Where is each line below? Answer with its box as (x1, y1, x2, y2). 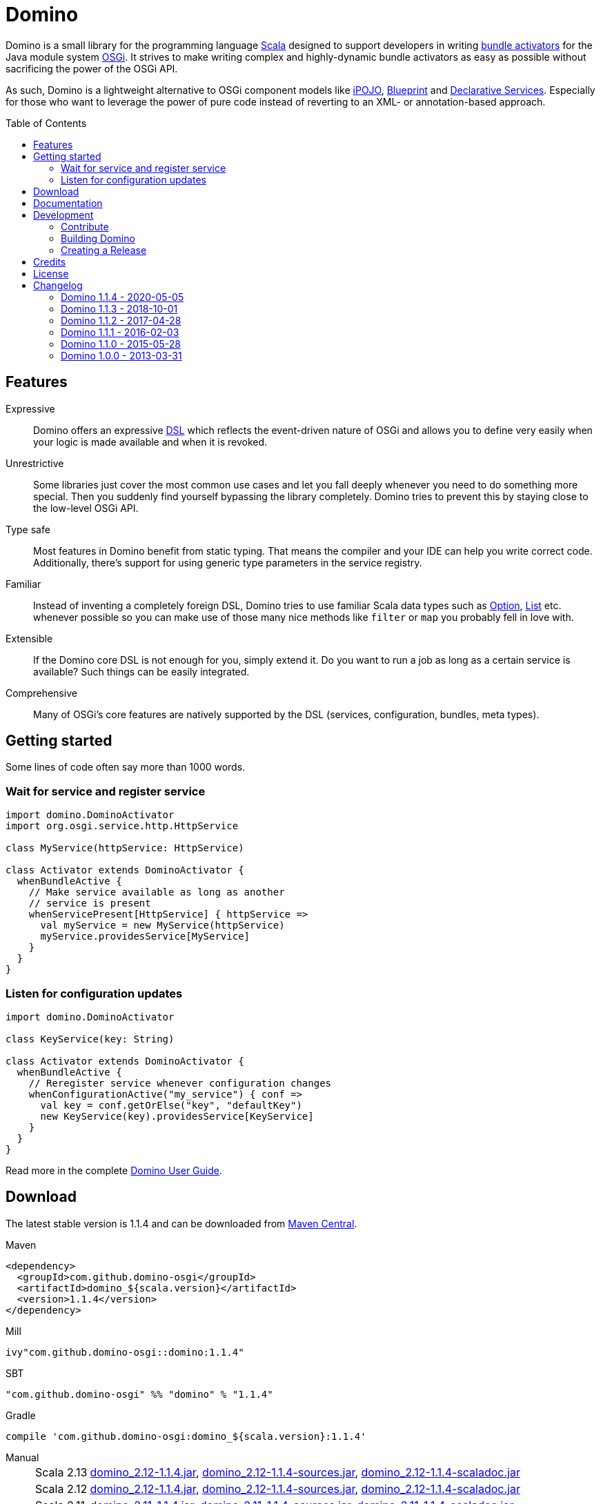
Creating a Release (61, 244, 147, 256)
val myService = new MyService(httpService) (40, 920, 285, 931)
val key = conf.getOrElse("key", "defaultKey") (40, 1099, 302, 1111)
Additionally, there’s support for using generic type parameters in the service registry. (33, 556, 422, 568)
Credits (33, 255, 66, 268)
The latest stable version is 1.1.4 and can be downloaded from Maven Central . (6, 1217, 357, 1229)
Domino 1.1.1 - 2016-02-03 (61, 326, 179, 338)
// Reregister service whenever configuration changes (28, 1077, 332, 1089)
